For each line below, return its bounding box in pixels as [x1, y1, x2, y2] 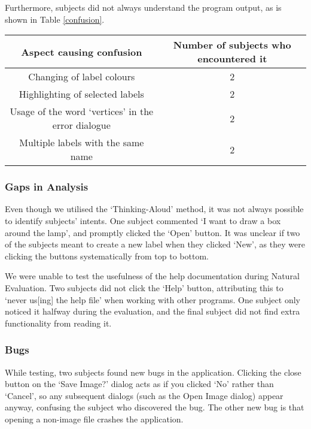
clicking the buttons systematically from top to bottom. [5, 249, 209, 262]
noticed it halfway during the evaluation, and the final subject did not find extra [5, 305, 300, 318]
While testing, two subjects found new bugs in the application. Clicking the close [5, 365, 301, 378]
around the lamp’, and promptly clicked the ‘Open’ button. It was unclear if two [5, 226, 300, 238]
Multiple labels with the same [19, 135, 144, 150]
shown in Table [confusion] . [5, 13, 105, 25]
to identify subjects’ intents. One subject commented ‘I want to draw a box [5, 214, 281, 226]
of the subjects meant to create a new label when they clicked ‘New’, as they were [5, 238, 305, 250]
